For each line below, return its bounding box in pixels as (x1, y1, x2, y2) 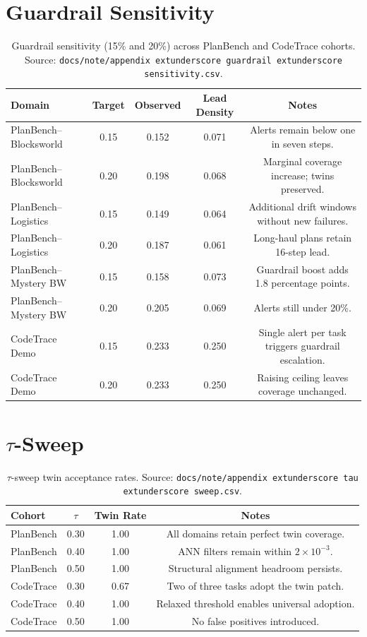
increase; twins (271, 167, 335, 182)
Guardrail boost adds (256, 261, 349, 276)
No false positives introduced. (191, 613, 320, 628)
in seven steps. (271, 136, 334, 151)
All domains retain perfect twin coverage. (166, 525, 345, 540)
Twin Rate (94, 507, 147, 522)
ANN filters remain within (178, 543, 292, 558)
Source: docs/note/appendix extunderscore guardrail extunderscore (25, 52, 342, 66)
